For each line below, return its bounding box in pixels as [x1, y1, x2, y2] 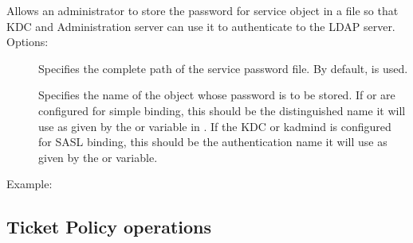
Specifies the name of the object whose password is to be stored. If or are [38, 87, 395, 103]
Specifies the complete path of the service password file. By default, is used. [38, 60, 408, 76]
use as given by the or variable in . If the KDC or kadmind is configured [38, 118, 391, 134]
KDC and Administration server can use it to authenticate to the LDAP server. [6, 17, 395, 34]
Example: [6, 175, 53, 192]
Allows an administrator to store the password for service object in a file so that [6, 2, 399, 18]
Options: [6, 33, 49, 50]
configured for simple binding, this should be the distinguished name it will [38, 102, 406, 118]
